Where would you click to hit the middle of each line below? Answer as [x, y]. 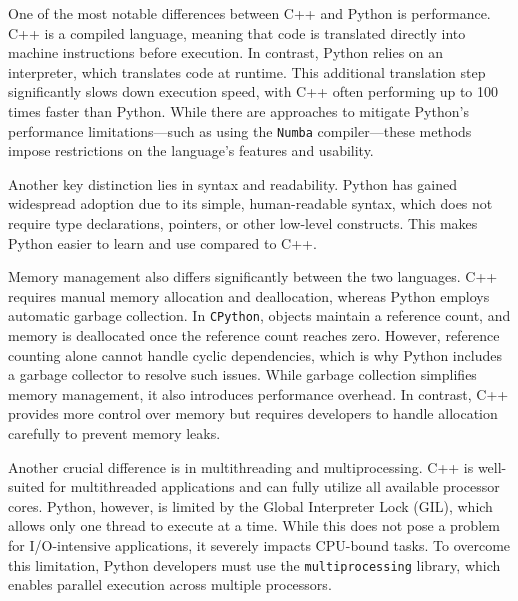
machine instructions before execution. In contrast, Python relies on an [226, 52]
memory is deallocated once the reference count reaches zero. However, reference [254, 335]
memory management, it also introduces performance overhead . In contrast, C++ [258, 393]
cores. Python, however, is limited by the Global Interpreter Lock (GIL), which [250, 505]
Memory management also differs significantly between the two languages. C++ [253, 276]
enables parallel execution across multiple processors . [170, 584]
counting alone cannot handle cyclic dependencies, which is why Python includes [255, 354]
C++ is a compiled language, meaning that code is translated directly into [237, 32]
